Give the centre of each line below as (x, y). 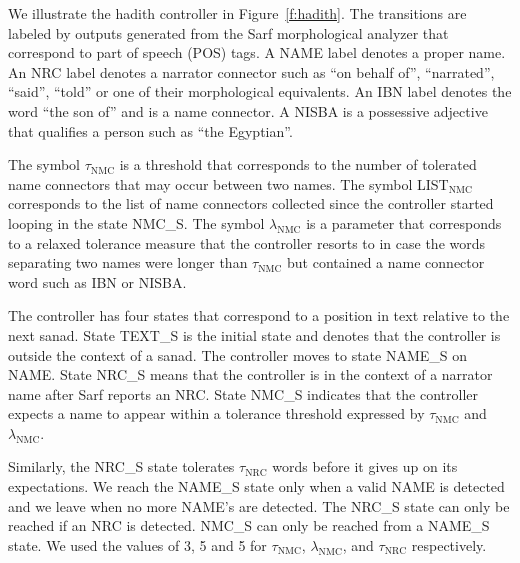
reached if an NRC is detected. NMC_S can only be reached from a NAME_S (249, 525)
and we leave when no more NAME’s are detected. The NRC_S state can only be (259, 505)
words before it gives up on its (365, 466)
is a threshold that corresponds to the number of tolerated (298, 164)
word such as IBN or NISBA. (97, 281)
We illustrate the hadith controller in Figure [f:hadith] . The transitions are (237, 13)
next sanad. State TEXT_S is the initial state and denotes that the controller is (254, 334)
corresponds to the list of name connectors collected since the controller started (251, 203)
